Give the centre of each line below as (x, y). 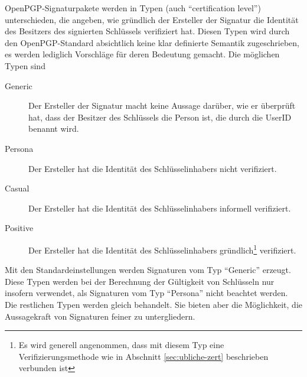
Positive (19, 228)
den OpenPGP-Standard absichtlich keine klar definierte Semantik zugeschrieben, (152, 42)
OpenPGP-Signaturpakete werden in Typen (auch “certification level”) (133, 8)
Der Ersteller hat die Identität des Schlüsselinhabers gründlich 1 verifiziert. (162, 249)
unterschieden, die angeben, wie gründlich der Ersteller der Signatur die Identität (152, 19)
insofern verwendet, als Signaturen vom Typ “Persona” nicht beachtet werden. (146, 293)
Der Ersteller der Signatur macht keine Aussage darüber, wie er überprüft (162, 105)
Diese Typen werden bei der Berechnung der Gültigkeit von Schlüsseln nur (140, 281)
